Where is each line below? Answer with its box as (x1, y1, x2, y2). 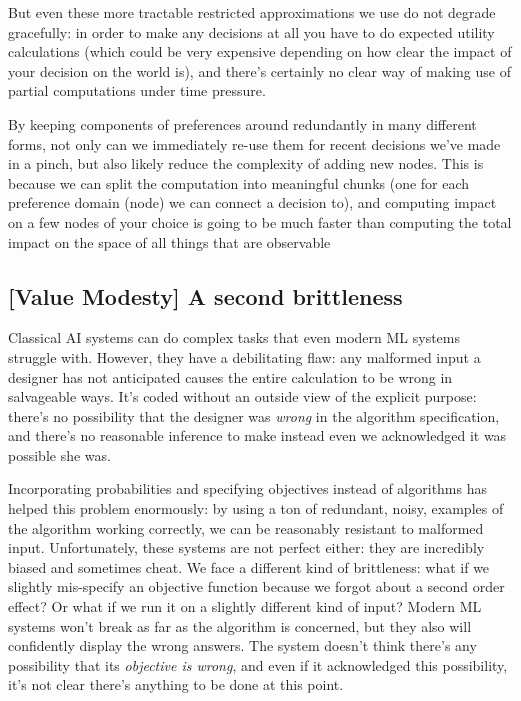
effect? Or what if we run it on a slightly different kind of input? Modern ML (8, 596, 482, 617)
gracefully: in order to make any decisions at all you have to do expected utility (8, 21, 495, 42)
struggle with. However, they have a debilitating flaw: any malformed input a (8, 346, 481, 367)
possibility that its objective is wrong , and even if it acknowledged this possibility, (8, 654, 508, 675)
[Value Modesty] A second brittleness (8, 280, 403, 311)
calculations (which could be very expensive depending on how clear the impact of (8, 41, 512, 62)
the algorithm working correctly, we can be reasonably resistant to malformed (8, 517, 484, 538)
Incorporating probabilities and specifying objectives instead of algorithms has (8, 478, 488, 499)
